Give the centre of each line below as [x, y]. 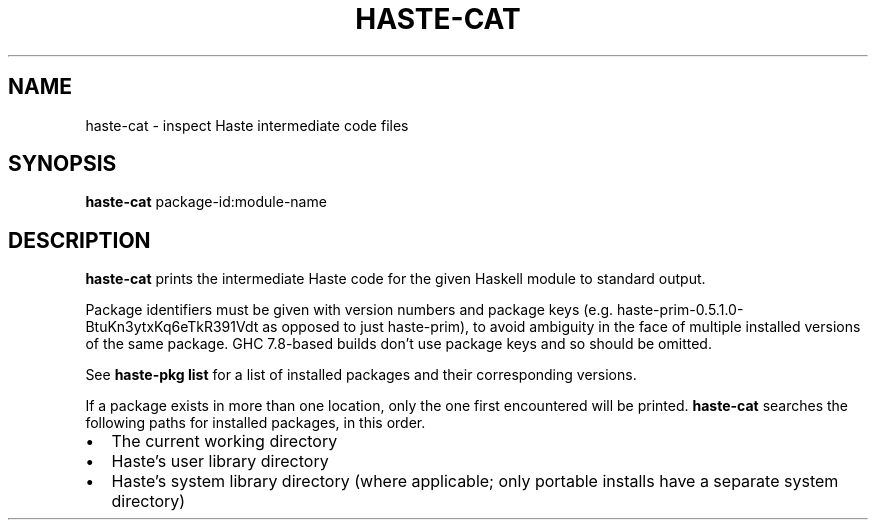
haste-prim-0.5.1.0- [680, 310]
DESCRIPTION [79, 240]
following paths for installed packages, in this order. [255, 423]
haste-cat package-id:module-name [206, 202]
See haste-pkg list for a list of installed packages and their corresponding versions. [361, 375]
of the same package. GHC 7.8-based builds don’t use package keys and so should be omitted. [398, 344]
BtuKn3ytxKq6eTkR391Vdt [172, 327]
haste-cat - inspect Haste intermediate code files [247, 125]
